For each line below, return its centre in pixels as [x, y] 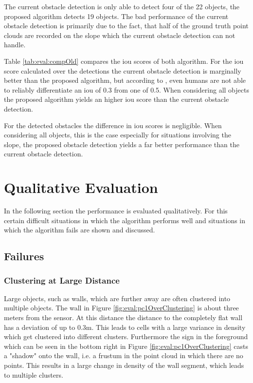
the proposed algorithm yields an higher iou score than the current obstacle [117, 99]
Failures [24, 256]
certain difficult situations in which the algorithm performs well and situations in [125, 220]
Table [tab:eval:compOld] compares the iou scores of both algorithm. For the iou [124, 61]
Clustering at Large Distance [62, 280]
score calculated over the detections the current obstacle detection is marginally [123, 70]
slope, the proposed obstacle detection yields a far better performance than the [122, 144]
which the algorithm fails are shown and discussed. [80, 230]
